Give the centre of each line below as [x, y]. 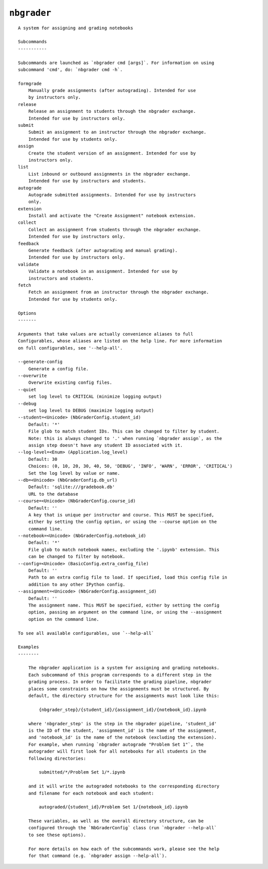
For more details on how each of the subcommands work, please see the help [124, 849]
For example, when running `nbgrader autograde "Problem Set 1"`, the [116, 744]
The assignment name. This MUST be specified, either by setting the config [124, 605]
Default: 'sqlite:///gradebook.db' [71, 487]
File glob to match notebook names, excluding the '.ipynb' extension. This [124, 550]
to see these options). [57, 835]
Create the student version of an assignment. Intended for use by [112, 153]
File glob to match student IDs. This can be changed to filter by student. [124, 432]
